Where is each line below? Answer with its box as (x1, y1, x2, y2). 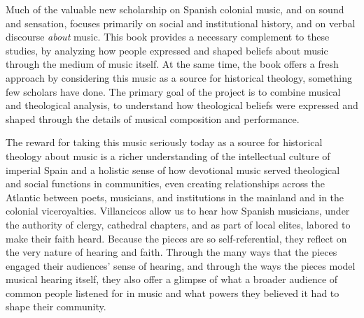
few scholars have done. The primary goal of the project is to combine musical (6, 84, 341, 99)
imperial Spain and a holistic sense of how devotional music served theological (6, 162, 340, 177)
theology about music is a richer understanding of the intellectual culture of (6, 148, 330, 163)
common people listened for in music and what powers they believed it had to (6, 285, 339, 300)
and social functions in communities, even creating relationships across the (6, 176, 325, 191)
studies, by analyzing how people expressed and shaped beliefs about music (6, 43, 328, 57)
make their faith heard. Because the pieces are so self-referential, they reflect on (6, 231, 347, 245)
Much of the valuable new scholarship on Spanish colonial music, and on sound (6, 2, 344, 16)
